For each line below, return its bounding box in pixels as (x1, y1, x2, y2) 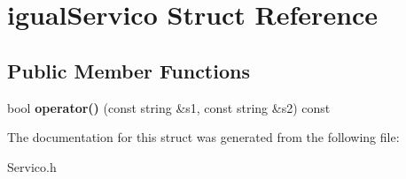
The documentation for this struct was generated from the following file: (7, 128, 400, 146)
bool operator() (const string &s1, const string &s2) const (7, 98, 331, 116)
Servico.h (7, 157, 57, 175)
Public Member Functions (7, 56, 250, 84)
